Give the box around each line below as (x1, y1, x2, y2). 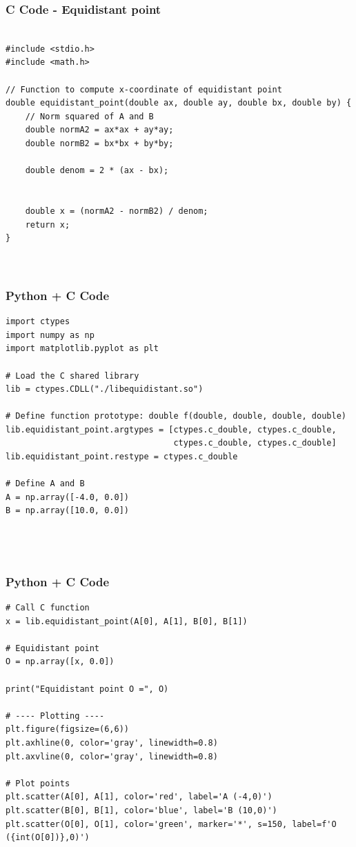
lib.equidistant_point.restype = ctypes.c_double (6, 452, 238, 462)
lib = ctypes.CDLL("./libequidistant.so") (6, 384, 204, 395)
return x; (25, 219, 70, 230)
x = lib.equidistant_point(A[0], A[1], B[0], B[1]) (6, 616, 248, 626)
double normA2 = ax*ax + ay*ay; (25, 125, 174, 135)
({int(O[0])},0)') (6, 833, 90, 843)
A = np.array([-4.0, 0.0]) (6, 492, 129, 502)
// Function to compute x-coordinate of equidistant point (6, 84, 282, 94)
